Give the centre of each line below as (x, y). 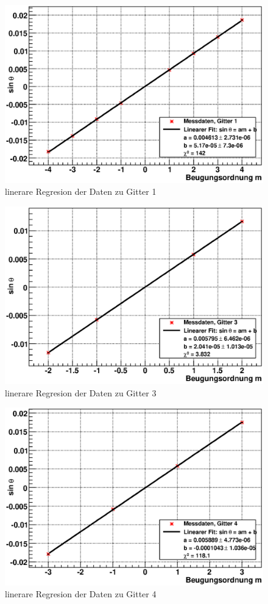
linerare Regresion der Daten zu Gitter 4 (81, 594)
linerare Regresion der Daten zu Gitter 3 (81, 392)
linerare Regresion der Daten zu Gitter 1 (81, 191)
